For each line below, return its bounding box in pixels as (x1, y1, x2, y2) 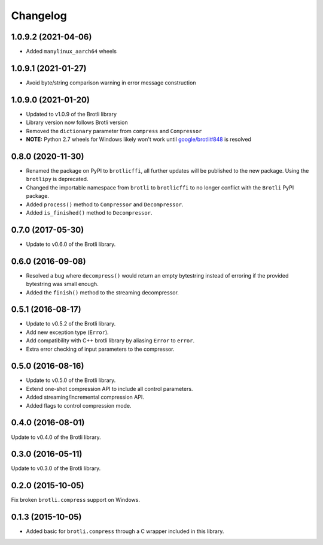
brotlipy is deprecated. (26, 176, 89, 183)
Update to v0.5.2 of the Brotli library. (26, 320, 116, 327)
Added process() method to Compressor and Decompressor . (26, 201, 184, 208)
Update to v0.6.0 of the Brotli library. (26, 240, 116, 248)
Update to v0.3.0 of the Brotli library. (11, 465, 101, 472)
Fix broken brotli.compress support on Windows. (11, 496, 141, 504)
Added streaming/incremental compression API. (26, 393, 145, 401)
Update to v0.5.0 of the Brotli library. (26, 377, 116, 384)
